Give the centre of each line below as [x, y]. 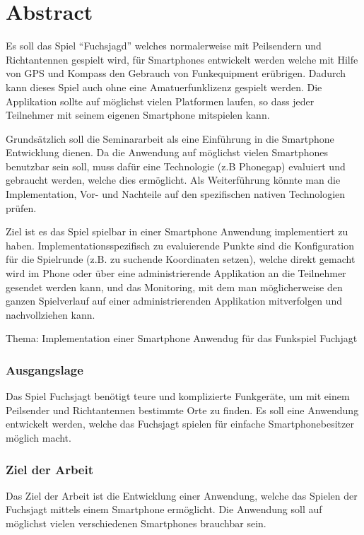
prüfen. [21, 207]
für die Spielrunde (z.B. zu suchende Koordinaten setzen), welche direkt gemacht [181, 259]
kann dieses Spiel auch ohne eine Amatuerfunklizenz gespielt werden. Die [164, 87]
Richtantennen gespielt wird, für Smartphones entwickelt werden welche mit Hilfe [182, 59]
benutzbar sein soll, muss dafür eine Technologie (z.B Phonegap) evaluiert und [176, 166]
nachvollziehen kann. [51, 314]
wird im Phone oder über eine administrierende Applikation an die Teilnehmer [176, 273]
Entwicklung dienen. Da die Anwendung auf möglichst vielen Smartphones [167, 152]
